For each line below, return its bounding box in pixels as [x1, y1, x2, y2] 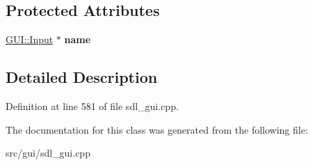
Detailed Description [6, 66, 158, 88]
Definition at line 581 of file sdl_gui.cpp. [6, 99, 179, 113]
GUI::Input [6, 32, 54, 47]
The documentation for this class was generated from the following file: [6, 122, 308, 136]
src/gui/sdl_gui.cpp [6, 146, 90, 160]
